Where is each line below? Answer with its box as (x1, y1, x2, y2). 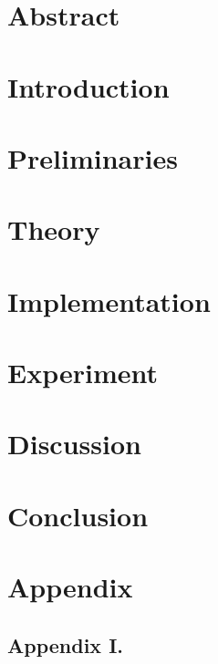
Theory (7, 211, 100, 248)
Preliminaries (7, 139, 178, 176)
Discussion (7, 425, 141, 462)
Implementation (7, 282, 211, 319)
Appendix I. (7, 630, 124, 659)
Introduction (7, 67, 170, 105)
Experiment (7, 354, 159, 391)
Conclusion (7, 496, 149, 534)
